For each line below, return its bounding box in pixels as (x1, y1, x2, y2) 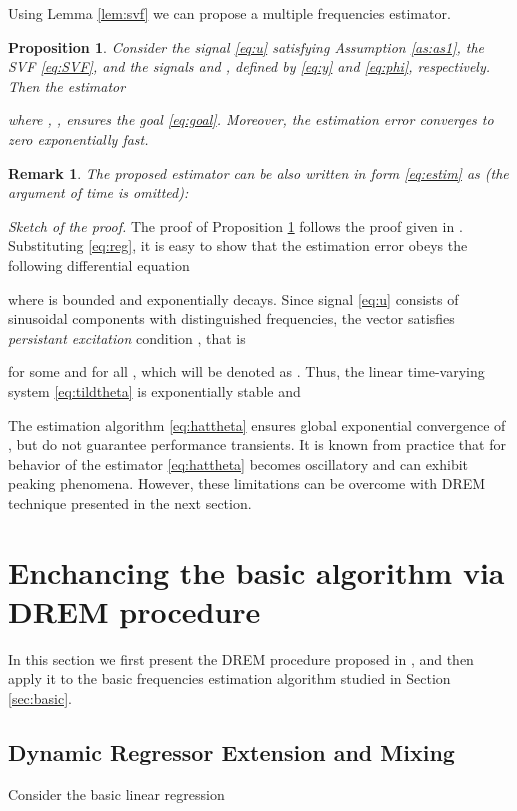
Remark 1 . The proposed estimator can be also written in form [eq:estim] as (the (8, 162, 509, 183)
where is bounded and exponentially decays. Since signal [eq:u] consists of (8, 288, 459, 309)
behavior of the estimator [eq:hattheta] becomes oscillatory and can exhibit (8, 453, 469, 474)
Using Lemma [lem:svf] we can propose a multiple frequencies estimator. (8, 3, 451, 23)
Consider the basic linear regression (8, 783, 225, 804)
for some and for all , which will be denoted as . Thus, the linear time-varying (8, 361, 485, 382)
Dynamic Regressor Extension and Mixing (8, 736, 455, 767)
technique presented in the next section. (8, 492, 252, 513)
